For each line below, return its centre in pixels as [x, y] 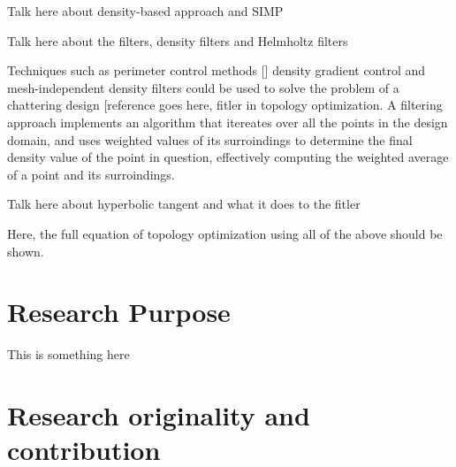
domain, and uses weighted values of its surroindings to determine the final [210, 139]
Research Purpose [119, 312]
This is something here [68, 354]
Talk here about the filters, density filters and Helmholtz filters [178, 40]
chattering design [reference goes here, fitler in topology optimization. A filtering [225, 105]
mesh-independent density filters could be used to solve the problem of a [203, 87]
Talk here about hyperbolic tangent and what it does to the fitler [184, 204]
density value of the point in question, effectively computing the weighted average [228, 157]
